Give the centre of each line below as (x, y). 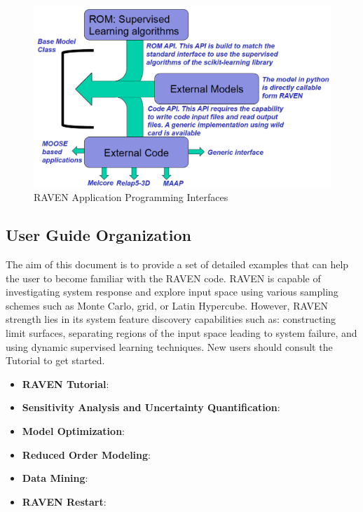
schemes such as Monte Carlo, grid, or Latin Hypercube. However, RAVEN (167, 305)
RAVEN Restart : (64, 501)
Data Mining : (55, 478)
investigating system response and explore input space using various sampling (172, 292)
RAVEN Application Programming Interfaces (131, 197)
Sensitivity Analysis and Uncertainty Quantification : (151, 407)
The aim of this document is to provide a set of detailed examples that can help (177, 264)
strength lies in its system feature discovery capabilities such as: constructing (171, 319)
